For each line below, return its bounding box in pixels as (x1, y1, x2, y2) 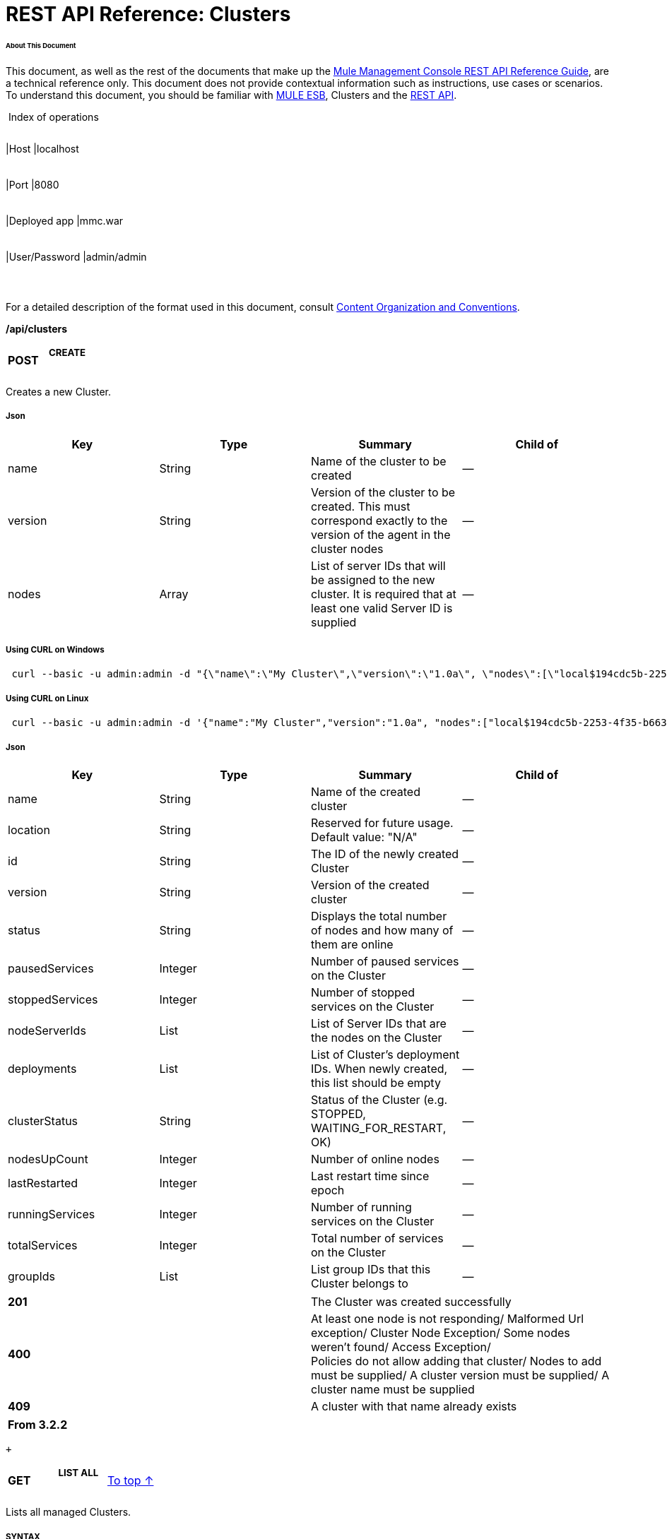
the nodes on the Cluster (311, 1030, 442, 1045)
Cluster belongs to (311, 1276, 408, 1290)
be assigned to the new (311, 572, 435, 587)
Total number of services (311, 1230, 444, 1245)
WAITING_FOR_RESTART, (311, 1120, 447, 1135)
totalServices (8, 1237, 78, 1252)
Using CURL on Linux (6, 693, 89, 703)
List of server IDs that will (311, 558, 446, 573)
